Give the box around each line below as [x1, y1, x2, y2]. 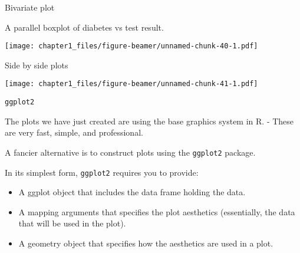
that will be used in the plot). [18, 217, 126, 229]
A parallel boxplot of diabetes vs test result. [5, 21, 164, 33]
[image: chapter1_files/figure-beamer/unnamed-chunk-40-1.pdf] [5, 42, 258, 51]
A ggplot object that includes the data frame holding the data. [18, 186, 246, 198]
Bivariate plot [5, 1, 55, 13]
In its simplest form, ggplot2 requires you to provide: [5, 166, 199, 178]
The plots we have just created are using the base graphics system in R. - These [5, 114, 294, 127]
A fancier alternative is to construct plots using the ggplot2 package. [5, 146, 256, 158]
